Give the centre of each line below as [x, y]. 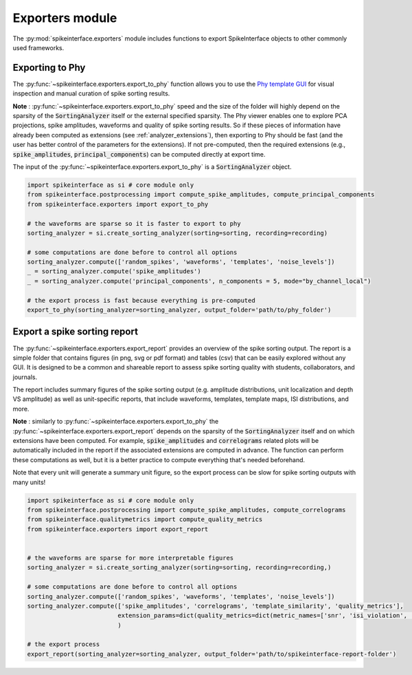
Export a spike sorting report [76, 332]
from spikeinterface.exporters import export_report [118, 529]
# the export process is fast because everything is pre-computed [141, 300]
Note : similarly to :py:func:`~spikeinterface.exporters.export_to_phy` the [116, 422]
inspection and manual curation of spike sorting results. [91, 93]
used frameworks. [38, 47]
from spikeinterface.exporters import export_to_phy [118, 204]
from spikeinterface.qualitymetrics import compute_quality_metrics [145, 519]
